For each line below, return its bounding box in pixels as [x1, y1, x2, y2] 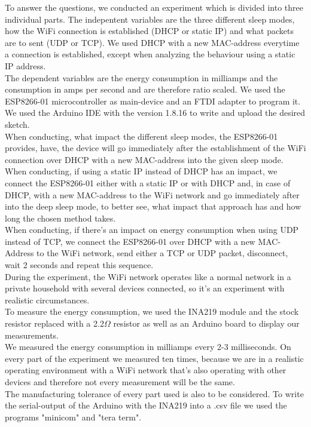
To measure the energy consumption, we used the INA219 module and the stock [5, 305, 299, 318]
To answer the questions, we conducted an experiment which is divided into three [5, 1, 303, 13]
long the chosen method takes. [5, 211, 116, 224]
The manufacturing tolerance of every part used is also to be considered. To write [5, 387, 304, 400]
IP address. [5, 59, 46, 72]
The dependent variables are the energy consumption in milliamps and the [5, 71, 278, 84]
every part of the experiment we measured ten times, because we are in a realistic [5, 352, 304, 364]
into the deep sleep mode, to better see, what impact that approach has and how [5, 200, 301, 213]
